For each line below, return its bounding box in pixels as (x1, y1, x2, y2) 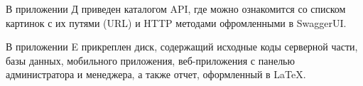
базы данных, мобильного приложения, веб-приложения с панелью (6, 53, 295, 68)
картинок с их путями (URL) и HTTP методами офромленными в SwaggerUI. (6, 15, 347, 30)
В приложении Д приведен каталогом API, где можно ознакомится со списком (6, 1, 346, 16)
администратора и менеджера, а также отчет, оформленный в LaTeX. (6, 67, 306, 82)
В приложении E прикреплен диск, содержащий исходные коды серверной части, (6, 39, 358, 54)
